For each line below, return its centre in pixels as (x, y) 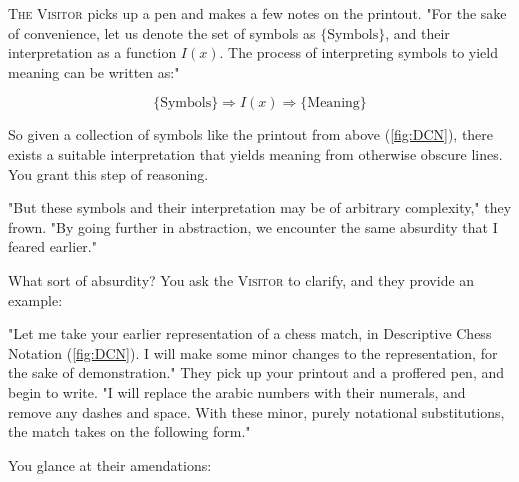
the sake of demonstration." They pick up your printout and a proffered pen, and (256, 372)
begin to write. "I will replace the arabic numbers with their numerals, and (237, 391)
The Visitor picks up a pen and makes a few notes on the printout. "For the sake (257, 13)
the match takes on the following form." (129, 431)
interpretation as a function (92, 52)
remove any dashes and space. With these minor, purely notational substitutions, (256, 411)
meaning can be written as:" (94, 71)
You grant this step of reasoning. (108, 173)
